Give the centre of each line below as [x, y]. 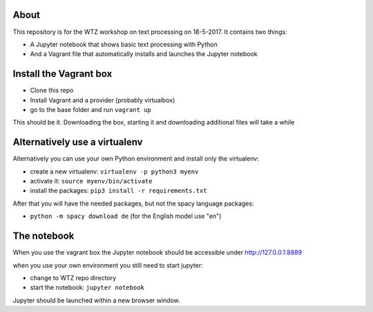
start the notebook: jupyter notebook [87, 288]
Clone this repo [52, 91]
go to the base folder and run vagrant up [90, 109]
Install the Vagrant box [63, 74]
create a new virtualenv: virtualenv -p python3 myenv [114, 171]
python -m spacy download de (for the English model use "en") [126, 216]
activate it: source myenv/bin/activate [91, 181]
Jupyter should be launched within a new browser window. [97, 300]
